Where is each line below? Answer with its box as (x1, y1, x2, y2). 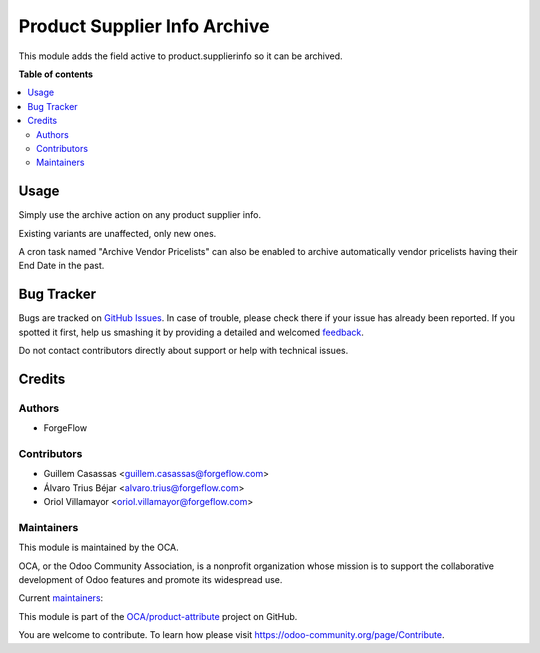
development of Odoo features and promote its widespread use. (18, 574, 283, 586)
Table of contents (18, 68, 94, 80)
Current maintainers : (18, 592, 104, 604)
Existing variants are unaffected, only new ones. (18, 227, 217, 239)
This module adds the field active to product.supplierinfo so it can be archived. (18, 50, 344, 62)
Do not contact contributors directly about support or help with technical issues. (18, 345, 349, 357)
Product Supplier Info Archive (18, 15, 270, 37)
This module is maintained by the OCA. (18, 541, 179, 554)
